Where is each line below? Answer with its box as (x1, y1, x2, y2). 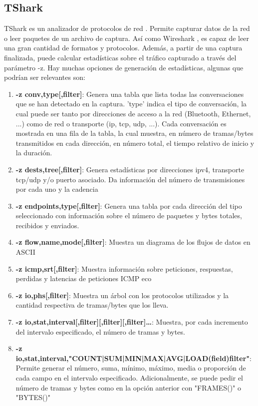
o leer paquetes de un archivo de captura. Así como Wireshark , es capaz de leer (4, 32, 249, 43)
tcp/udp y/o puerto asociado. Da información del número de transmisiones (15, 174, 245, 184)
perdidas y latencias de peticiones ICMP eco (15, 273, 152, 284)
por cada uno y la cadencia (15, 184, 98, 194)
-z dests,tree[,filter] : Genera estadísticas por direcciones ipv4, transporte (15, 164, 245, 174)
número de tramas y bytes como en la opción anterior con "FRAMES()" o (15, 382, 241, 393)
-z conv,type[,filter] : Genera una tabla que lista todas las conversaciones (15, 88, 244, 99)
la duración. (15, 147, 52, 158)
